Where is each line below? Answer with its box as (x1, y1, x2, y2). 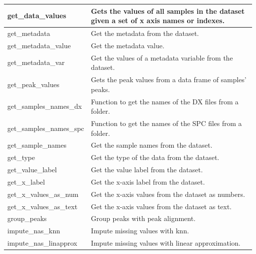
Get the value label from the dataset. (91, 164, 203, 175)
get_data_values (7, 10, 66, 21)
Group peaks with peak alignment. (91, 213, 196, 223)
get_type (7, 152, 35, 162)
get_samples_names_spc (7, 123, 84, 133)
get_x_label (7, 176, 45, 187)
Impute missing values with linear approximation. (91, 238, 241, 248)
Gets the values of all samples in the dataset (91, 5, 245, 16)
